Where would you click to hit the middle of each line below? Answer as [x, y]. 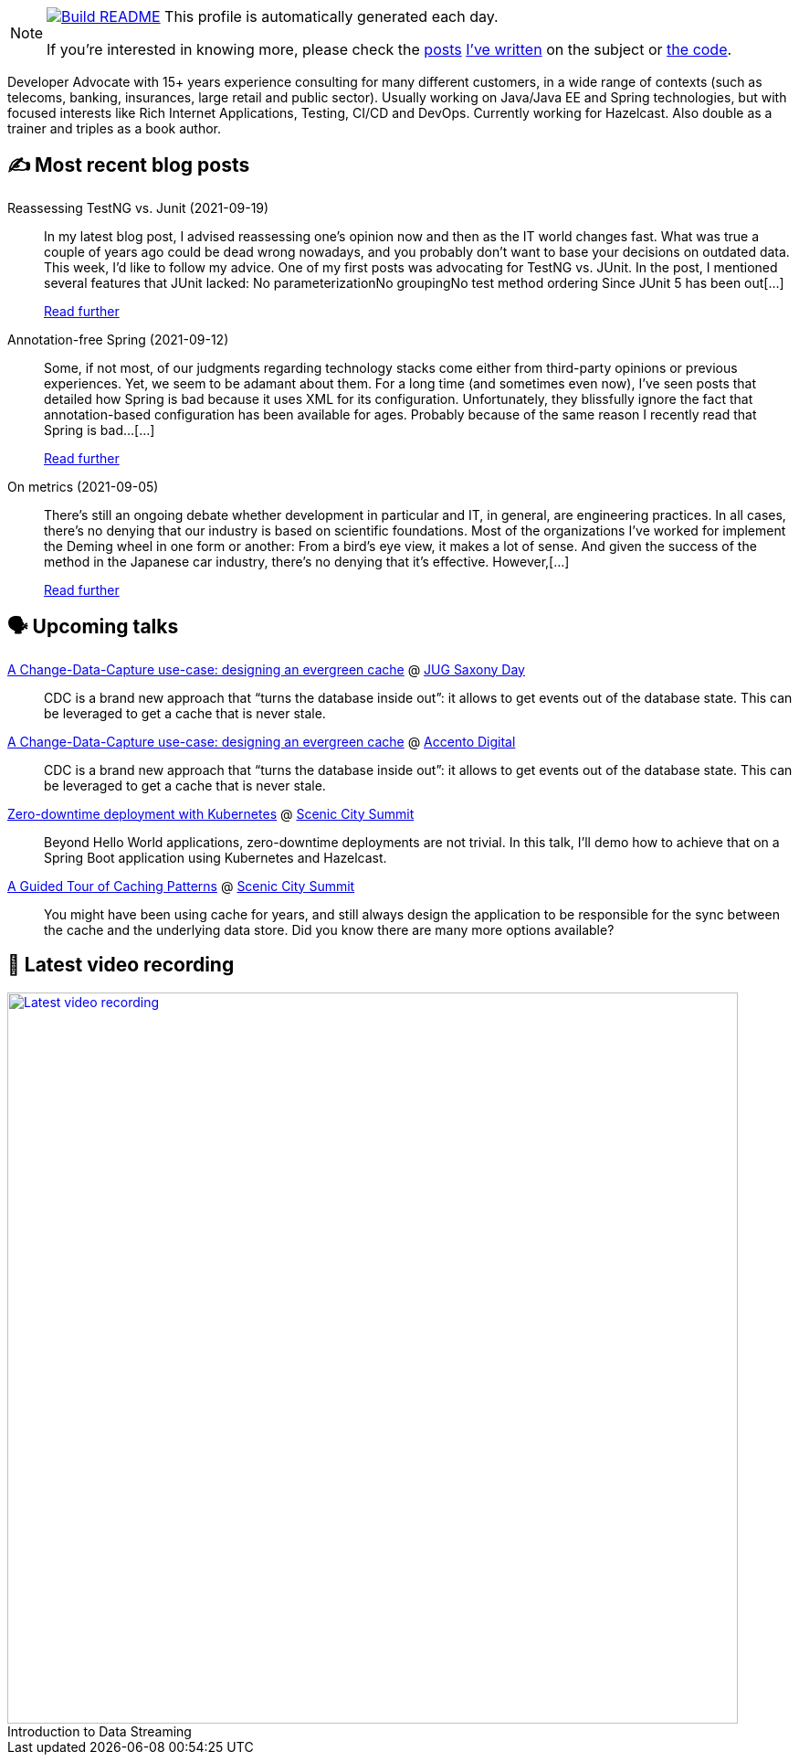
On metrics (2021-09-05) [83, 486]
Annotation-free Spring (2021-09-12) [118, 339]
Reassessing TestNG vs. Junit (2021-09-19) [138, 207]
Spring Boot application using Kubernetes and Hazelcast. [216, 857]
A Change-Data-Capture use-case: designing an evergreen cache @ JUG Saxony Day [266, 669]
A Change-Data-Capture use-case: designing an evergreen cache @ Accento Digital [262, 741]
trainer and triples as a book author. [115, 128]
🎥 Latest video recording [121, 965]
